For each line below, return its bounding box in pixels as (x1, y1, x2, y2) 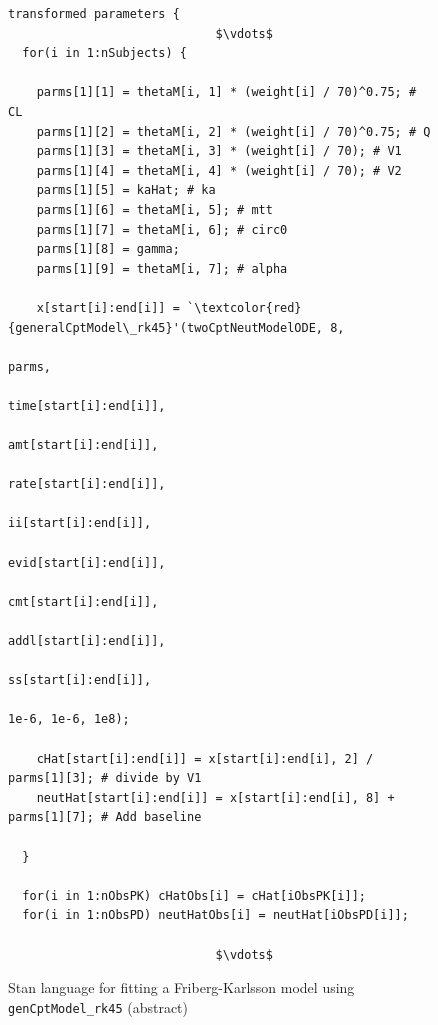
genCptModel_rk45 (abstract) (8, 996, 188, 1017)
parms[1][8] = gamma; (36, 242, 180, 257)
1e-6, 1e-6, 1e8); (8, 712, 130, 727)
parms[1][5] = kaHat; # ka (36, 183, 216, 198)
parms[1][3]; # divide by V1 (8, 771, 202, 786)
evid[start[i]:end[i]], (8, 555, 166, 570)
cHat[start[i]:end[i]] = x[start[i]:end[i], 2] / (36, 751, 374, 766)
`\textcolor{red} (186, 300, 302, 315)
